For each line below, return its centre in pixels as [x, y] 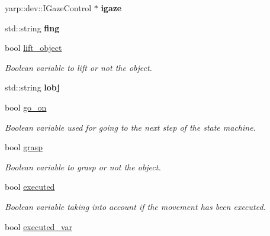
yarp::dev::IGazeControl [48, 8]
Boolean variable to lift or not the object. [78, 67]
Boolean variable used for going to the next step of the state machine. [130, 127]
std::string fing [32, 28]
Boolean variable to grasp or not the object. [83, 167]
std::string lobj [33, 87]
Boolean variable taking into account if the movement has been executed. [135, 206]
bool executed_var [38, 226]
